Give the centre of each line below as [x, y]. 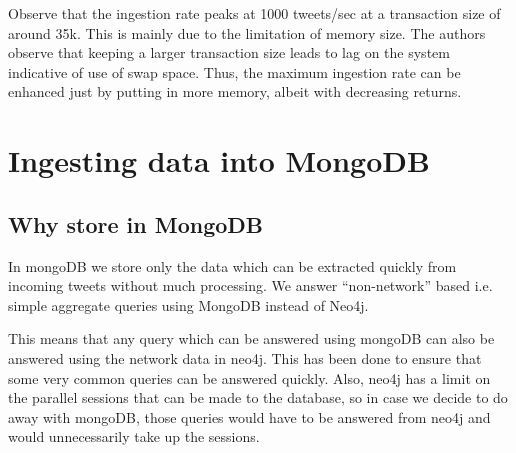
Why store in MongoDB [136, 223]
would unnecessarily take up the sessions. [134, 436]
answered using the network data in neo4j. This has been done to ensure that [245, 357]
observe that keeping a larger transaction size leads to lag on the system [229, 52]
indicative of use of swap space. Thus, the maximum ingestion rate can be [234, 71]
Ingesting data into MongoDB [219, 160]
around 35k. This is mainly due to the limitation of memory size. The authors [247, 32]
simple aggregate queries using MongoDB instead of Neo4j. [188, 304]
